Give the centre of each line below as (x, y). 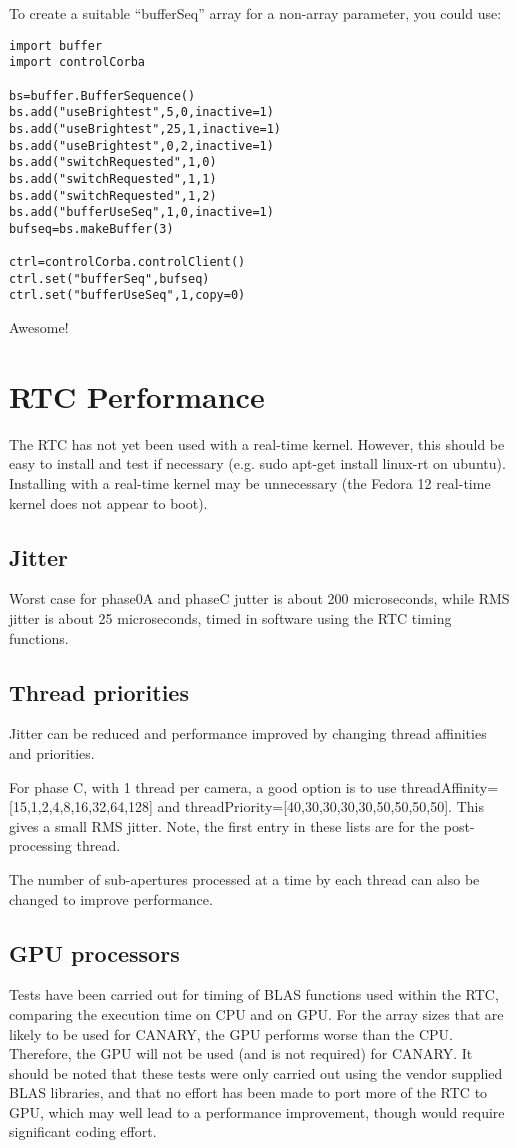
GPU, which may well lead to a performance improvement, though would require (257, 1111)
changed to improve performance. (111, 898)
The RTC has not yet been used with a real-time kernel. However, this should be (257, 443)
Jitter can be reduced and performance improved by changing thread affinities (248, 733)
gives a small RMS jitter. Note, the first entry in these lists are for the (224, 825)
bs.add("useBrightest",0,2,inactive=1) (141, 145)
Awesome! (39, 327)
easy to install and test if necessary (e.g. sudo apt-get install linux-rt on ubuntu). (257, 463)
